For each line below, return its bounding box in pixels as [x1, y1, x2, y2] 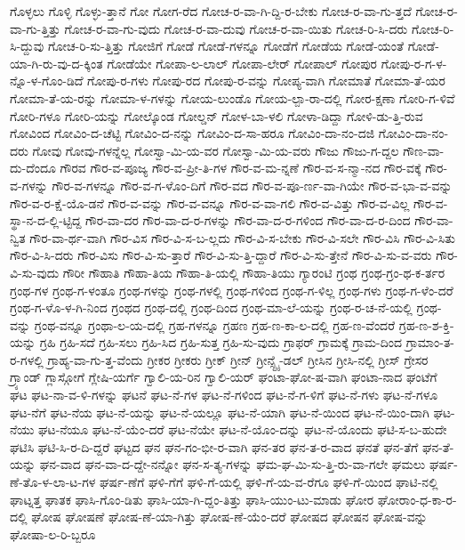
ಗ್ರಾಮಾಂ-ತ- [405, 333, 455, 352]
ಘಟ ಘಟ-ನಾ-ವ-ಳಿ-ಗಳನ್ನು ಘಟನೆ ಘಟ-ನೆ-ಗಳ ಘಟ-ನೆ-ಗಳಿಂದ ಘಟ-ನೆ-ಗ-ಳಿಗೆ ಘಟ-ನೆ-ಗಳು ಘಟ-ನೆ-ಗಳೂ [10, 385, 438, 404]
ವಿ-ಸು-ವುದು [10, 263, 60, 281]
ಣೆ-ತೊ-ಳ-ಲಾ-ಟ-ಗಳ [10, 473, 96, 491]
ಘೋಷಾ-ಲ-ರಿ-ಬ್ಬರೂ [10, 524, 96, 543]
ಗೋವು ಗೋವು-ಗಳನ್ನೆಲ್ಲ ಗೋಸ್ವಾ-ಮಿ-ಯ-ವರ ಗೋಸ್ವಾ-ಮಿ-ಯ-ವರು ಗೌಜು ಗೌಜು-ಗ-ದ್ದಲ [32, 141, 399, 159]
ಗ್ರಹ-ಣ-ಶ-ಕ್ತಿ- [398, 315, 454, 334]
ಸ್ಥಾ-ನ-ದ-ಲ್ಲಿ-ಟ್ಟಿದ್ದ [10, 211, 82, 230]
